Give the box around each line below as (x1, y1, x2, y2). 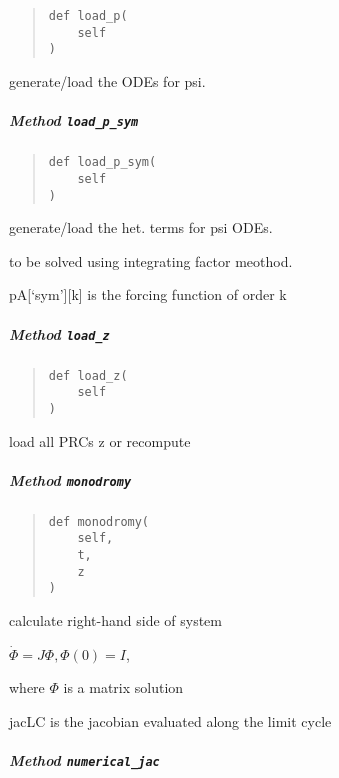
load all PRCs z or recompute (9, 430, 191, 451)
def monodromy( (48, 514, 150, 529)
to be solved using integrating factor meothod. (9, 250, 293, 271)
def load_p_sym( (48, 155, 157, 170)
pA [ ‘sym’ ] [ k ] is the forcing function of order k (9, 284, 287, 305)
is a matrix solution (63, 677, 184, 698)
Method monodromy (9, 469, 132, 490)
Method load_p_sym (9, 110, 139, 131)
